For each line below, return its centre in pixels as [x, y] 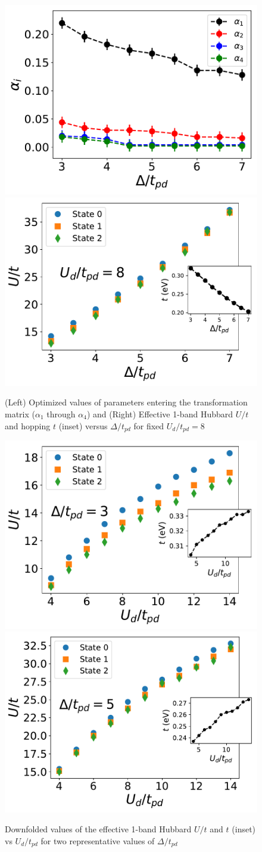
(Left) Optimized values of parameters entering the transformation [126, 402]
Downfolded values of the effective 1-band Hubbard [98, 829]
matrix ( [20, 414]
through [61, 414]
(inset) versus [83, 425]
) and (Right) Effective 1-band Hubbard [160, 414]
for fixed [149, 425]
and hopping [28, 425]
